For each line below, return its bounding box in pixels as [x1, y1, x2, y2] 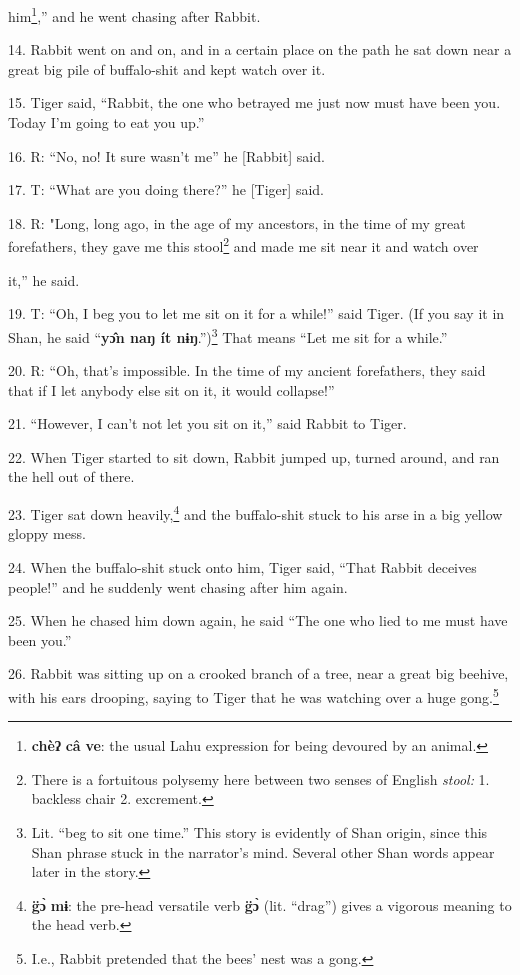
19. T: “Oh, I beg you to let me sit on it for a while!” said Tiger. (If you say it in [8, 303, 505, 324]
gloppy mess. [8, 523, 86, 544]
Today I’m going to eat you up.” [8, 112, 205, 133]
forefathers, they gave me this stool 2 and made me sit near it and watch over [8, 233, 479, 257]
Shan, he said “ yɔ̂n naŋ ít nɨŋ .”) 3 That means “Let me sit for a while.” [8, 323, 448, 347]
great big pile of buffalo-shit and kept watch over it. [8, 58, 326, 79]
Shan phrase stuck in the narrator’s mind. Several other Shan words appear [31, 841, 495, 862]
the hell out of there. [8, 466, 135, 487]
